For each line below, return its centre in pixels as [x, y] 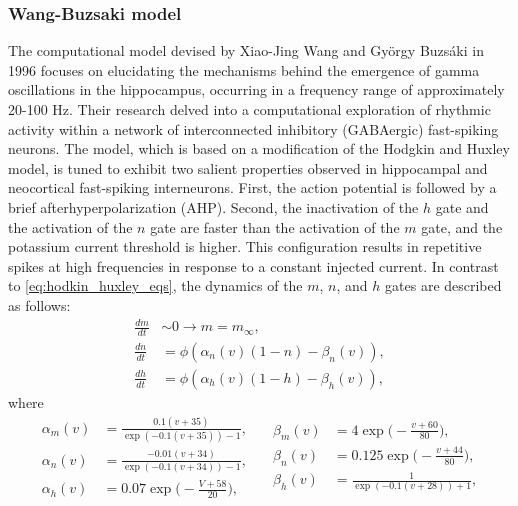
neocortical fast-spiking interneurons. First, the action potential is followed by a [252, 187]
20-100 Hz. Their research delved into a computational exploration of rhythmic [249, 109]
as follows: [39, 304]
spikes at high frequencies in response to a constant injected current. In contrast [253, 265]
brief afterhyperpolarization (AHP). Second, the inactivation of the [213, 206]
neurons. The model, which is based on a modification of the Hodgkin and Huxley [259, 148]
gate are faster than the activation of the [275, 226]
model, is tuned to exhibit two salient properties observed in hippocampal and [248, 167]
